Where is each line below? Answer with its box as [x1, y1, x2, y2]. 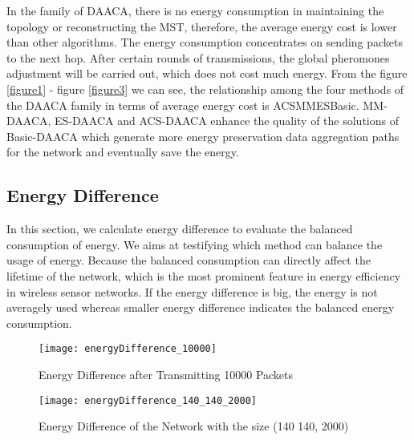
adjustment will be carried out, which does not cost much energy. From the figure [6, 65, 408, 82]
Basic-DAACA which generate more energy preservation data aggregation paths [6, 127, 400, 144]
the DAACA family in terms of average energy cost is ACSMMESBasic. [6, 96, 359, 113]
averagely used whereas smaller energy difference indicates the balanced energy [6, 299, 395, 316]
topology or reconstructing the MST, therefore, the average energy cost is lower [6, 18, 397, 34]
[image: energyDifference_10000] [39, 343, 217, 355]
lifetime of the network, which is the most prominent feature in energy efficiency [6, 267, 401, 284]
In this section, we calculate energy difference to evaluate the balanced [6, 220, 353, 237]
